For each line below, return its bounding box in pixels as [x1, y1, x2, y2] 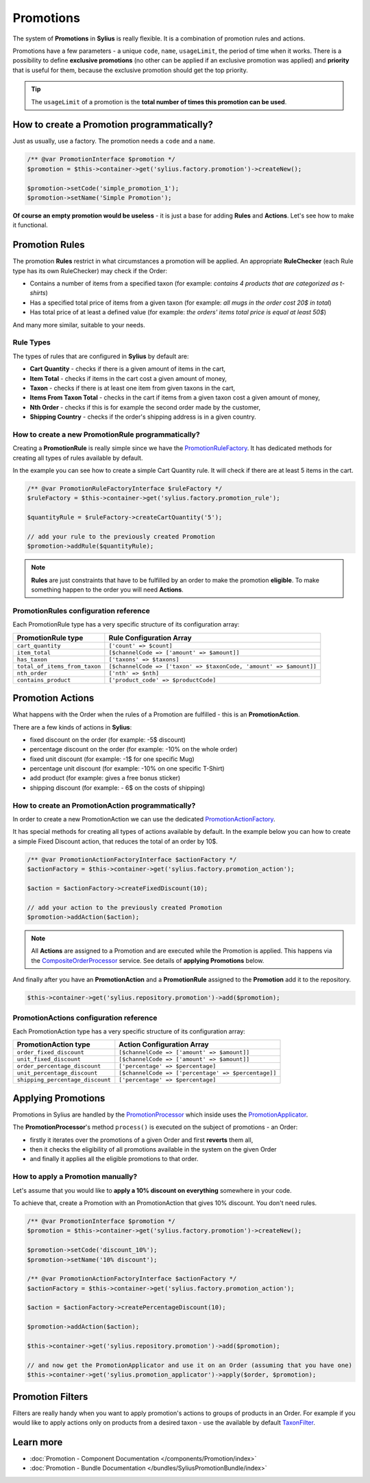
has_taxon [16, 655, 48, 663]
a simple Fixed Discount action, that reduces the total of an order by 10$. [12, 837, 219, 845]
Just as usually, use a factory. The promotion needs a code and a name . [12, 137, 216, 145]
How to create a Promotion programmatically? [12, 119, 214, 130]
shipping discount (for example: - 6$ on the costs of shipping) [29, 783, 206, 792]
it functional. [12, 221, 48, 229]
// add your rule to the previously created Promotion [27, 533, 215, 540]
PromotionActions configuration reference [12, 1013, 158, 1023]
